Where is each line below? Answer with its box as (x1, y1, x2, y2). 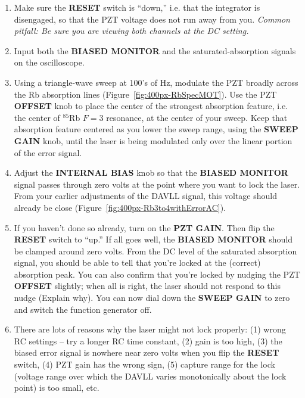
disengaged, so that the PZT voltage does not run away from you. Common (14, 13, 290, 25)
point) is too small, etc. (14, 381, 99, 394)
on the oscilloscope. (14, 56, 85, 69)
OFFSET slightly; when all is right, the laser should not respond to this (14, 279, 281, 292)
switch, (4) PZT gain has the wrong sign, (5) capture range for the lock (14, 358, 275, 371)
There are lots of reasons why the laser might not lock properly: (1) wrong (14, 323, 286, 335)
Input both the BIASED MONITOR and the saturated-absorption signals (14, 44, 296, 57)
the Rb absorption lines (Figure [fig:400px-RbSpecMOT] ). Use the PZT (14, 88, 277, 100)
